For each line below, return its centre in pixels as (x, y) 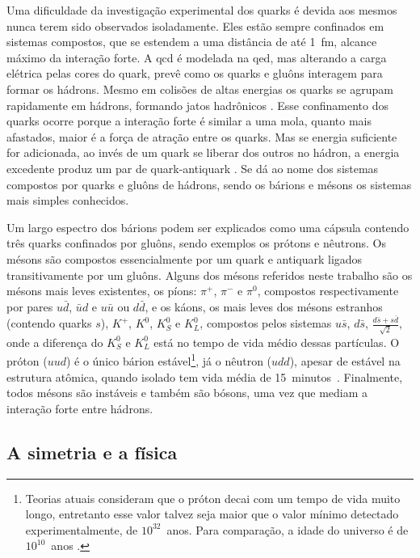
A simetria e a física (92, 452)
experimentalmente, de (82, 529)
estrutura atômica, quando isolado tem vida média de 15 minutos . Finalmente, (205, 376)
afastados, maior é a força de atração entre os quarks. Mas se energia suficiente (202, 136)
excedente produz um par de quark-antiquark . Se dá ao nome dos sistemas (193, 168)
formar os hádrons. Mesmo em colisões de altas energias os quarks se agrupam (200, 89)
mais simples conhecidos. (68, 200)
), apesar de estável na (345, 361)
